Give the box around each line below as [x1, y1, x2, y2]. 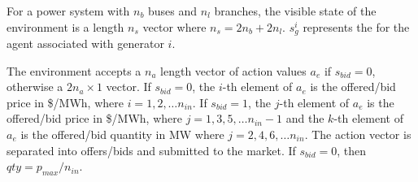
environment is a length [7, 18, 124, 35]
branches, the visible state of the [214, 2, 377, 19]
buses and [148, 2, 198, 19]
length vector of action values [160, 62, 307, 79]
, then [337, 141, 367, 158]
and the [285, 110, 324, 127]
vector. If [106, 78, 151, 95]
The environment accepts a [7, 62, 142, 79]
